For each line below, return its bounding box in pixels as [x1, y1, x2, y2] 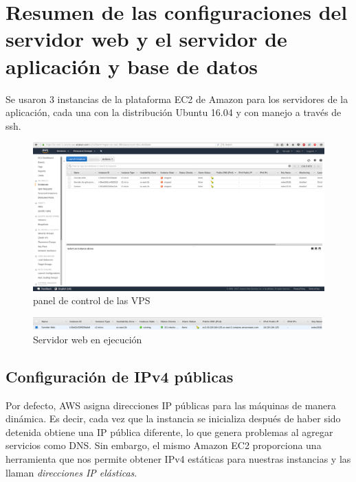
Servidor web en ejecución [33, 332, 142, 346]
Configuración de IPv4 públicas [5, 365, 234, 387]
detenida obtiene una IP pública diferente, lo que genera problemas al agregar [5, 424, 333, 439]
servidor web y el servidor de [5, 25, 287, 53]
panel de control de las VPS [33, 293, 151, 308]
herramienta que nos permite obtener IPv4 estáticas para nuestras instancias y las [5, 452, 351, 466]
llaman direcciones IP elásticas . [5, 465, 137, 479]
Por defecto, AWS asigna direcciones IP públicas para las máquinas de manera [5, 398, 336, 412]
